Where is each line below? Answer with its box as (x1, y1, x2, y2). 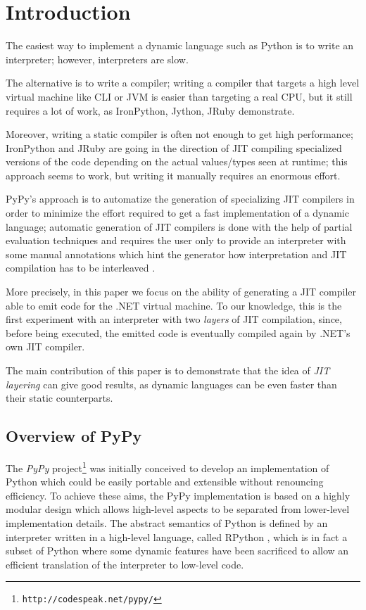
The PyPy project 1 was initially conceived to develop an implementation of (6, 458, 329, 475)
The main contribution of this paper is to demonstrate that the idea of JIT (6, 363, 330, 377)
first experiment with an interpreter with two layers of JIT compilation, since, (6, 312, 342, 326)
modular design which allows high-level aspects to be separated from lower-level (6, 502, 350, 516)
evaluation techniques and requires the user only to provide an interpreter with (6, 233, 346, 248)
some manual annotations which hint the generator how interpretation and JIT (6, 246, 347, 261)
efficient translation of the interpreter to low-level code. (6, 557, 244, 571)
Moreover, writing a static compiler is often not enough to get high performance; (6, 127, 353, 141)
